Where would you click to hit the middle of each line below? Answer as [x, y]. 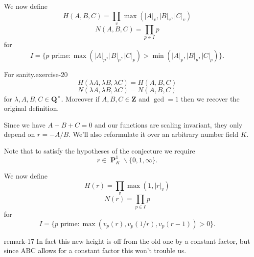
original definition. [32, 108]
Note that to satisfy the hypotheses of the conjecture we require [100, 150]
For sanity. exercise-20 [36, 74]
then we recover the [210, 98]
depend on [20, 134]
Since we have [25, 124]
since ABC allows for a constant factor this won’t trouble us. [95, 250]
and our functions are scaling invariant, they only [169, 124]
